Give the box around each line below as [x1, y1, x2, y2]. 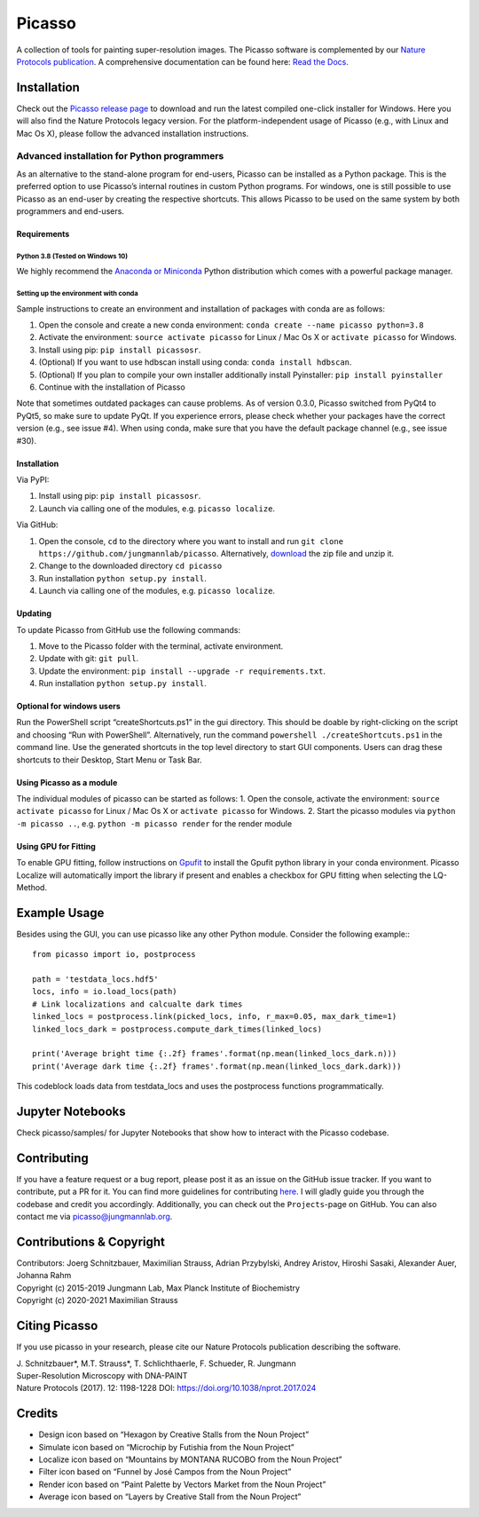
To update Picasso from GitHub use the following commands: [16, 624, 241, 635]
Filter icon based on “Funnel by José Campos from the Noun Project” [38, 1466, 292, 1477]
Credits [16, 1406, 59, 1421]
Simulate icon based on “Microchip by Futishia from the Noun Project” [38, 1442, 294, 1452]
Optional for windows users [16, 701, 122, 712]
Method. [16, 881, 48, 892]
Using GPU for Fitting [16, 841, 97, 851]
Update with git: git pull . [38, 653, 139, 664]
